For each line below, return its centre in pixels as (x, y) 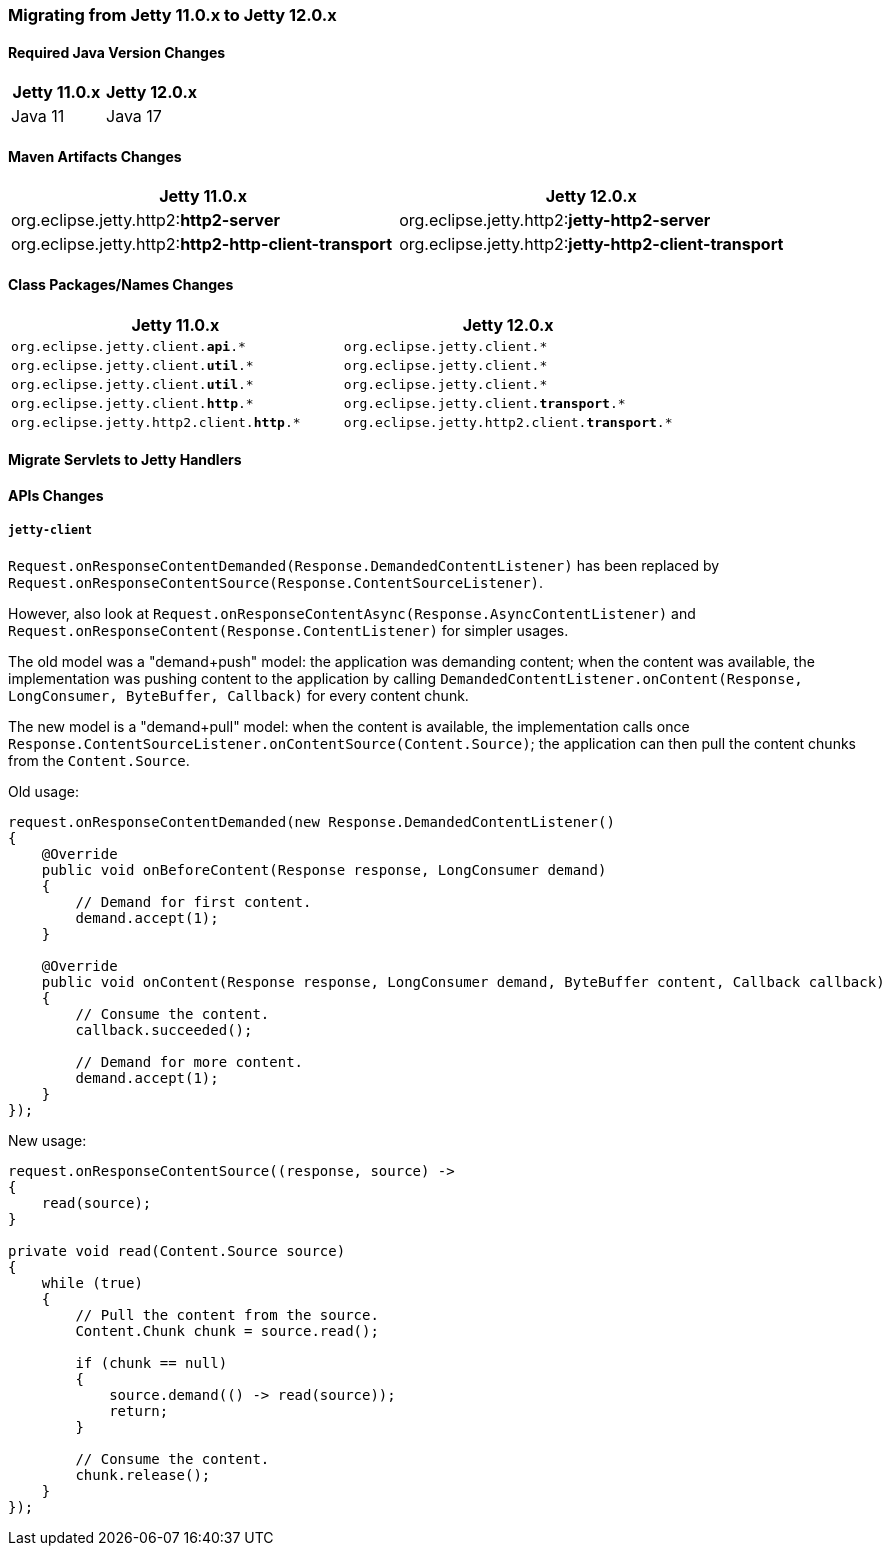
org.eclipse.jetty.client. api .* (128, 346)
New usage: (47, 1140)
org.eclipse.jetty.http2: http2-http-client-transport (201, 244)
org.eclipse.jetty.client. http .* (132, 403)
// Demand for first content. (193, 901)
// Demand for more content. (189, 1061)
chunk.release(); (143, 1474)
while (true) (92, 1282)
